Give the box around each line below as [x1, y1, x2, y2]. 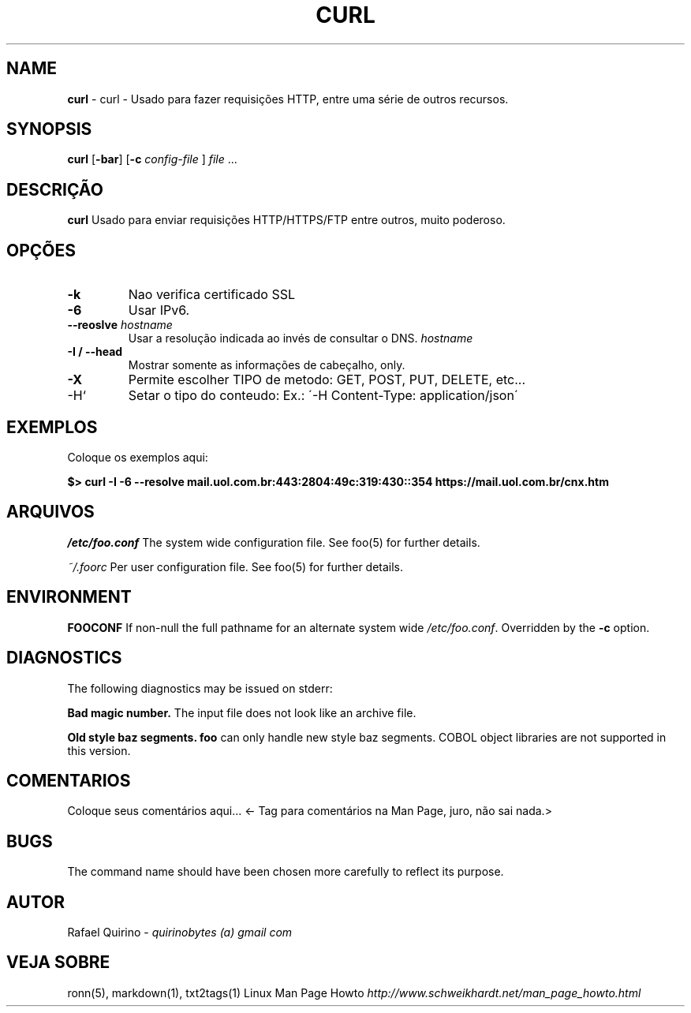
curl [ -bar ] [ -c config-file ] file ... [67, 152, 237, 166]
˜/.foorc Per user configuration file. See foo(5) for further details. [67, 559, 404, 574]
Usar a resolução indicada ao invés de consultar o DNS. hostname [128, 331, 473, 346]
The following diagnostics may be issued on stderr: [67, 681, 333, 695]
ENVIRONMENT [6, 587, 132, 607]
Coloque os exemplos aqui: [67, 450, 208, 464]
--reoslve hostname [67, 318, 173, 332]
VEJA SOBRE [6, 952, 110, 973]
